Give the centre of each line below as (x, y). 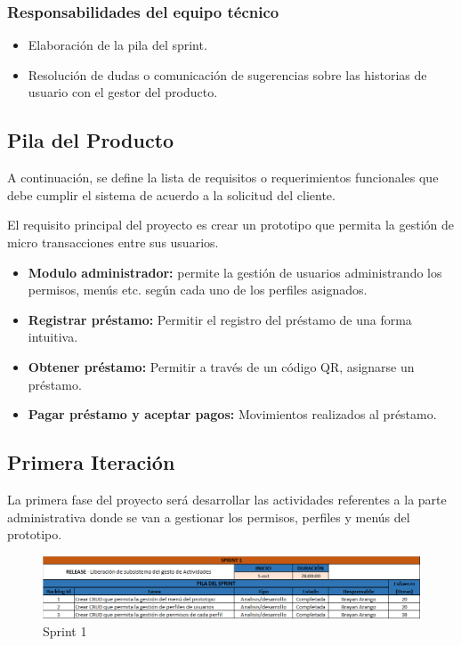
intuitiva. (53, 337)
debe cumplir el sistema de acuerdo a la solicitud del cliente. (171, 194)
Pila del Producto (91, 140)
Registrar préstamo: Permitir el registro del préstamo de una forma (220, 319)
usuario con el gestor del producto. (123, 92)
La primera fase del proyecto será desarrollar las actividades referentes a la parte (227, 499)
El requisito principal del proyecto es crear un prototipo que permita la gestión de (230, 225)
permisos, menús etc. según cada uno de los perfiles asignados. (198, 290)
